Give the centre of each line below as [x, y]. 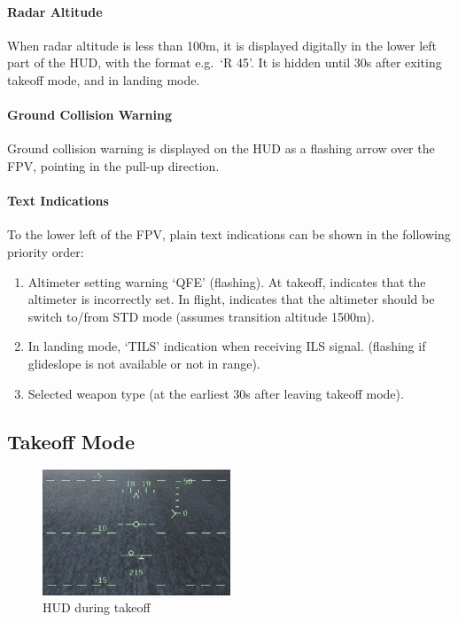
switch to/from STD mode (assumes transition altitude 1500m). [201, 316]
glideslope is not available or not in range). [144, 363]
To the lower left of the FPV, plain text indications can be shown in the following [229, 234]
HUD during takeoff [97, 607]
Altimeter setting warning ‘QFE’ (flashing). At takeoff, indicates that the [227, 281]
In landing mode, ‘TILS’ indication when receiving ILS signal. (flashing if [227, 346]
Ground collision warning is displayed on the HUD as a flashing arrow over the [221, 148]
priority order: [46, 251]
